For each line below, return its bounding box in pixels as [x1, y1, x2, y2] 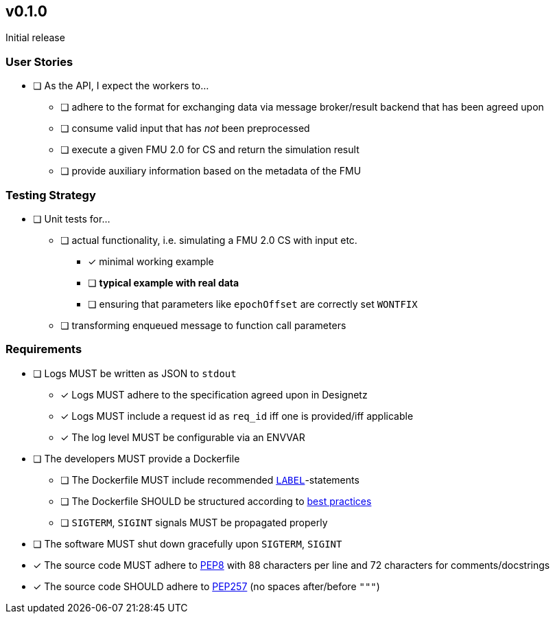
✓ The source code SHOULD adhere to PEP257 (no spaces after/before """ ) [33, 580, 380, 592]
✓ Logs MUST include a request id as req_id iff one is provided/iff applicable [60, 409, 414, 422]
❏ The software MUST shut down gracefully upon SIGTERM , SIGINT [33, 537, 342, 550]
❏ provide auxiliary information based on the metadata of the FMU [60, 165, 362, 177]
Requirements [5, 342, 82, 357]
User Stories [5, 54, 73, 69]
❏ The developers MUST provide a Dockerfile [33, 452, 240, 464]
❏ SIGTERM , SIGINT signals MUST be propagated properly [60, 516, 328, 528]
